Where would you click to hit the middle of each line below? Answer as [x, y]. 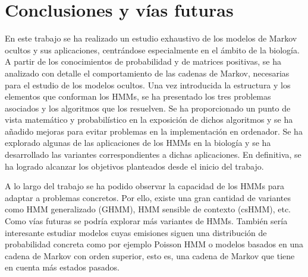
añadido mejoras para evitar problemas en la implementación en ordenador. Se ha [154, 131]
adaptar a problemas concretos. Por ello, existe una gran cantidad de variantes [148, 197]
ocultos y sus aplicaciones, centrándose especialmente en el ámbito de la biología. [152, 50]
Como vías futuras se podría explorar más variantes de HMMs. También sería [146, 221]
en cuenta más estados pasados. [62, 267]
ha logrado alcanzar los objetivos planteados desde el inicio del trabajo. [134, 166]
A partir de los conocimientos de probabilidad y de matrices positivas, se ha [143, 61]
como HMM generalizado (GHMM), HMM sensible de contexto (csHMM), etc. [148, 209]
